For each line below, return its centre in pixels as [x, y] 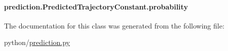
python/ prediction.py [37, 42]
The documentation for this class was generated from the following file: [114, 25]
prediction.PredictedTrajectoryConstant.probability [96, 6]
